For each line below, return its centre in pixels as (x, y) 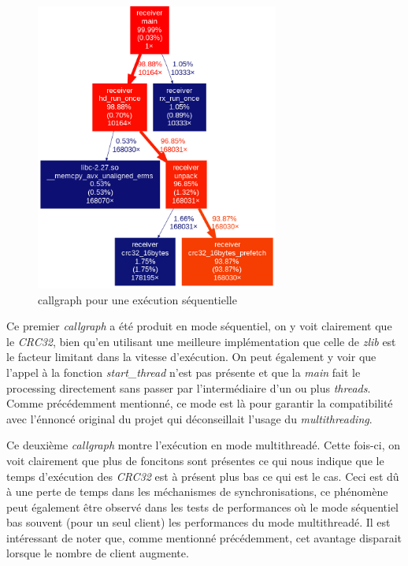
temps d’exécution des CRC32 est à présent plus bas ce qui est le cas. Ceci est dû (203, 476)
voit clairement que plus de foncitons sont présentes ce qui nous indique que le (195, 460)
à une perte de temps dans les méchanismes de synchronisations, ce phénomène (197, 492)
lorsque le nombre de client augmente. (98, 553)
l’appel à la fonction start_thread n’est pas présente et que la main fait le (184, 372)
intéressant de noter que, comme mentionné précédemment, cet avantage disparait (204, 537)
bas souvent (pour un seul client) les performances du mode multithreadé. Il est (198, 522)
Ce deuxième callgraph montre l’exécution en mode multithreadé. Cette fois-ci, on (204, 445)
